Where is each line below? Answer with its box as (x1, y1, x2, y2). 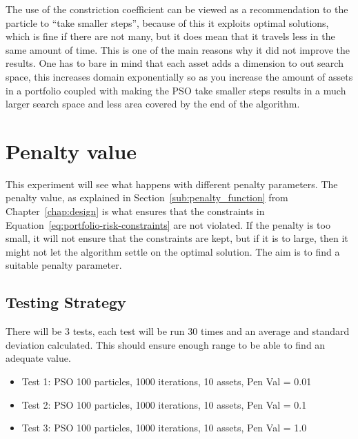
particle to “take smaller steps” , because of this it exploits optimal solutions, (6, 15, 329, 30)
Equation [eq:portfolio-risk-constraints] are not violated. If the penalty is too (6, 217, 330, 232)
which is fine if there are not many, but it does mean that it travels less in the (6, 29, 335, 43)
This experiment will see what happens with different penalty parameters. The (6, 176, 338, 191)
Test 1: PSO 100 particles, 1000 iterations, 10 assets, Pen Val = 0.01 (21, 374, 312, 389)
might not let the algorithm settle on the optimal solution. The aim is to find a (6, 244, 340, 258)
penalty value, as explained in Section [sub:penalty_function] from (6, 190, 288, 205)
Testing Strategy (6, 292, 126, 313)
